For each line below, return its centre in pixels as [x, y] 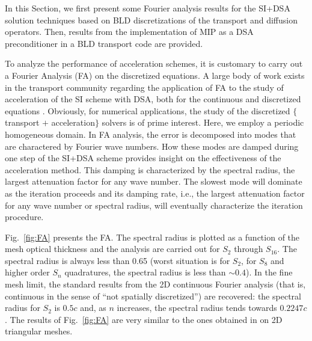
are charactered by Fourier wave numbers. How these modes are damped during [152, 146]
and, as [93, 308]
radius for [23, 308]
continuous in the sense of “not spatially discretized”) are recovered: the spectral [153, 296]
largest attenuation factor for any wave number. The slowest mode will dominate [154, 181]
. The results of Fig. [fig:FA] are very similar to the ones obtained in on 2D [144, 319]
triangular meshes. [39, 331]
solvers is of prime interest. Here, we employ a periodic [203, 122]
